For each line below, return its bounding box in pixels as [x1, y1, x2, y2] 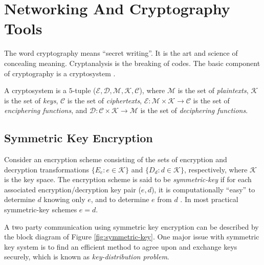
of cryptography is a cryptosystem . [4, 68, 116, 78]
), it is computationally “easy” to [151, 184, 255, 194]
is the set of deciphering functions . [140, 105, 248, 116]
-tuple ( [72, 85, 96, 96]
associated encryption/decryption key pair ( [4, 184, 141, 194]
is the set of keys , [4, 95, 58, 105]
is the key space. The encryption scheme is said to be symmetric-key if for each [4, 174, 252, 185]
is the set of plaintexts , [178, 85, 249, 96]
